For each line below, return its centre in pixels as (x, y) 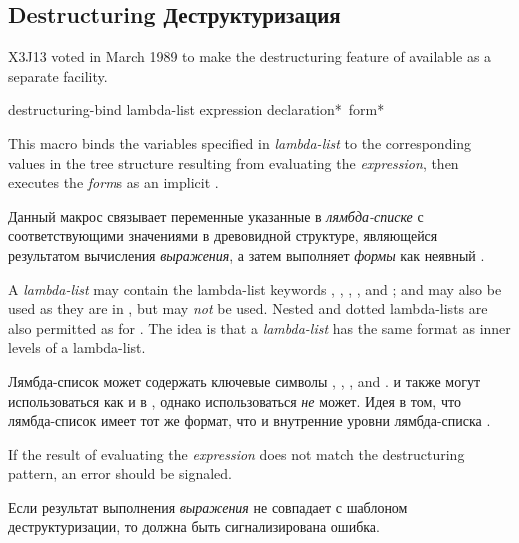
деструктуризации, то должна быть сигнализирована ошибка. (194, 526)
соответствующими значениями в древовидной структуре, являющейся (223, 235)
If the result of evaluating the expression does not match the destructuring (236, 453)
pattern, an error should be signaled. (120, 473)
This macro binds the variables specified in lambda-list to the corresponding (240, 142)
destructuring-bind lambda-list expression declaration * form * (196, 109)
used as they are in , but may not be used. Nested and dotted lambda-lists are (248, 308)
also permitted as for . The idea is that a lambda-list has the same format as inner (259, 327)
